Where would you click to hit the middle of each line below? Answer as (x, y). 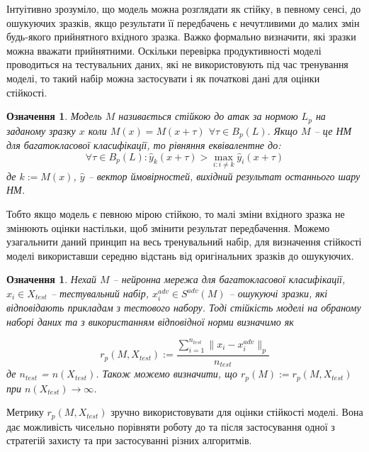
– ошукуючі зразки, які (278, 293)
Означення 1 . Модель (54, 116)
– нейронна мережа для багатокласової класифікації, (229, 279)
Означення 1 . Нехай (51, 279)
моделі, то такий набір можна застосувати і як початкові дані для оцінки (163, 78)
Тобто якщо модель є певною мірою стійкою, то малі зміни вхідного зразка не (176, 214)
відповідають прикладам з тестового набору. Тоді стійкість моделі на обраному (184, 308)
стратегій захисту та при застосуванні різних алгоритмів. (129, 440)
